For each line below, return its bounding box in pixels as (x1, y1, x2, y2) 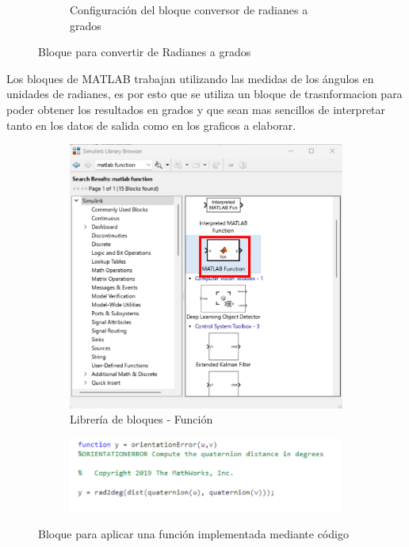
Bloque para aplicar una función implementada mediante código (38, 526, 349, 542)
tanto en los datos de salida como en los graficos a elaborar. (6, 116, 296, 133)
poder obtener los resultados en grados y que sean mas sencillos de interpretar (6, 101, 386, 117)
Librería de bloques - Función (70, 411, 213, 427)
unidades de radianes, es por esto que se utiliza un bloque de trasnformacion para (6, 85, 403, 102)
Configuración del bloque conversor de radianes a (70, 2, 308, 17)
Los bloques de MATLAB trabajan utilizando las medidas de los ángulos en (6, 70, 374, 86)
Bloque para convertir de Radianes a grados (38, 44, 251, 60)
